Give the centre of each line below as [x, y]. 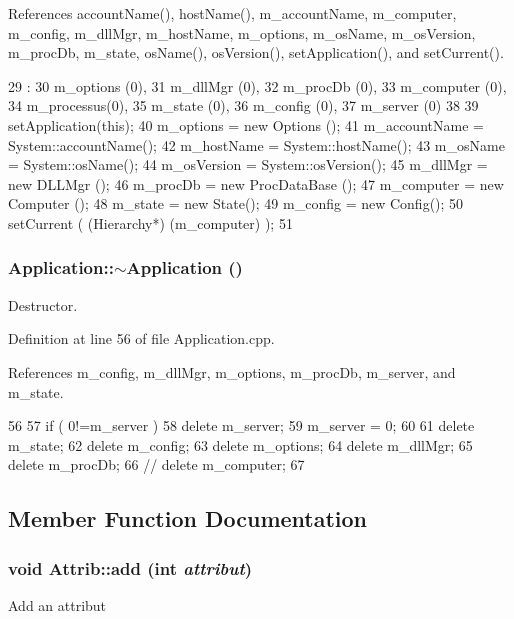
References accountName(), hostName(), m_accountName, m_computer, [232, 13]
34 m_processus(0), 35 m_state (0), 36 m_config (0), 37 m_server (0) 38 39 [243, 105]
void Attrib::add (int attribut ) [130, 567]
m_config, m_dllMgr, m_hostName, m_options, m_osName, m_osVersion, [242, 32]
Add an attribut [57, 604]
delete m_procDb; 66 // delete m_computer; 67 [156, 464]
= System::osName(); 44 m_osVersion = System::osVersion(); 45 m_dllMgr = [248, 164]
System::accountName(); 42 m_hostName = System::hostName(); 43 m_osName [256, 144]
